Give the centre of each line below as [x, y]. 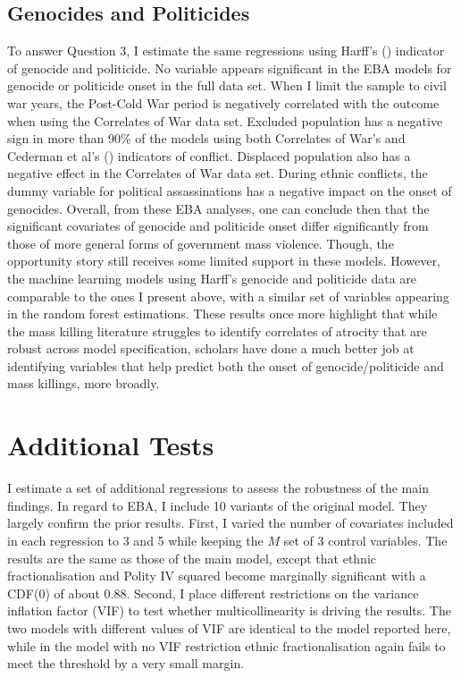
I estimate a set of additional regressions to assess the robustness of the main [218, 488]
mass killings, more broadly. [84, 383]
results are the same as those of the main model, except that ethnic [192, 558]
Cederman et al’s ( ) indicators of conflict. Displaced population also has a [209, 155]
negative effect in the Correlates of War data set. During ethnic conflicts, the [218, 173]
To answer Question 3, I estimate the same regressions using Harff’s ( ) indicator [226, 51]
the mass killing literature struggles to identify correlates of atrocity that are [217, 331]
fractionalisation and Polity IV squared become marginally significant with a [217, 576]
